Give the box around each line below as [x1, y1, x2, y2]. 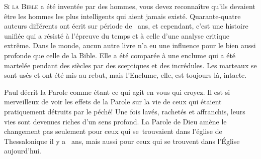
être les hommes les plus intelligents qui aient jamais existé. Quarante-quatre [4, 11, 241, 21]
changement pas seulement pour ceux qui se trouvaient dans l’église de [4, 126, 222, 136]
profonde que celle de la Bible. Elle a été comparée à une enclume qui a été [4, 50, 236, 60]
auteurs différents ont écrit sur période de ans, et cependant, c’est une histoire [4, 21, 248, 31]
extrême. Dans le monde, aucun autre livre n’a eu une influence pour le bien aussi [4, 40, 256, 51]
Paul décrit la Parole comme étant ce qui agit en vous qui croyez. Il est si [4, 86, 230, 97]
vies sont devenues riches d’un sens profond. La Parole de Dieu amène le [4, 116, 227, 126]
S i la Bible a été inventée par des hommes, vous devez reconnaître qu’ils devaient [4, 1, 255, 11]
